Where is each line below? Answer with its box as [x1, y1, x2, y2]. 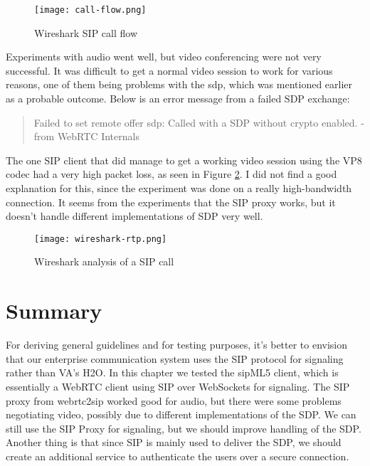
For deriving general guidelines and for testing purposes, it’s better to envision [6, 337, 348, 352]
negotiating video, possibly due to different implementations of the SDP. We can [6, 407, 356, 422]
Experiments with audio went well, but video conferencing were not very [6, 49, 322, 64]
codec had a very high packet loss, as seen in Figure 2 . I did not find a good [6, 166, 337, 181]
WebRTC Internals [57, 129, 139, 144]
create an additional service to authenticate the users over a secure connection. [6, 448, 349, 463]
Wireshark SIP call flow [34, 25, 138, 40]
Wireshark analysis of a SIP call [34, 254, 174, 269]
